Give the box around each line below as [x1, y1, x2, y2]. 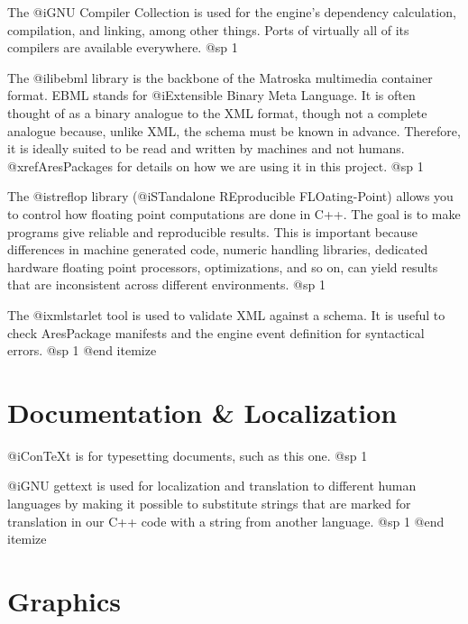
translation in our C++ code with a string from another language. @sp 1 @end [7, 511, 445, 530]
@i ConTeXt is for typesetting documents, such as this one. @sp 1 [7, 445, 368, 464]
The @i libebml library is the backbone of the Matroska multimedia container [7, 68, 433, 87]
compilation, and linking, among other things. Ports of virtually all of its [7, 20, 409, 39]
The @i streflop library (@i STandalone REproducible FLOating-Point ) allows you [7, 187, 454, 206]
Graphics [7, 582, 121, 619]
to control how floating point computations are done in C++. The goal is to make [7, 204, 461, 223]
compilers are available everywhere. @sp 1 [7, 38, 238, 57]
